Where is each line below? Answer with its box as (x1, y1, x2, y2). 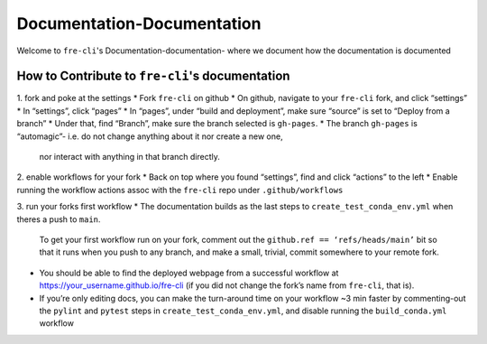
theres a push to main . (16, 213, 101, 225)
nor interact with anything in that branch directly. (39, 152, 220, 163)
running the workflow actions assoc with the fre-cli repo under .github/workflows (16, 184, 344, 195)
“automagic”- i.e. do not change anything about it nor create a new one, (16, 131, 283, 142)
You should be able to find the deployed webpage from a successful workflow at (39, 267, 339, 278)
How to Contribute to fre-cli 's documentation (16, 69, 290, 84)
